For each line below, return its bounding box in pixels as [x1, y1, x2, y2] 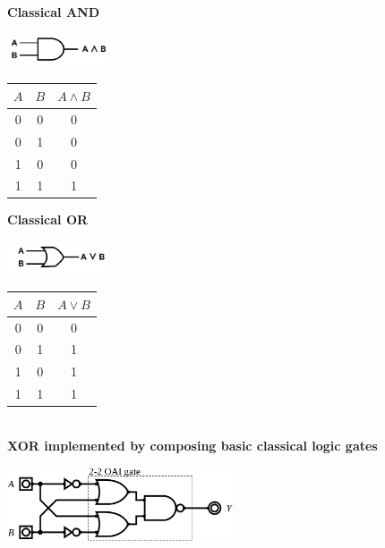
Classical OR [7, 210, 89, 229]
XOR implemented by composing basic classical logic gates [7, 435, 378, 454]
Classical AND [7, 3, 100, 21]
